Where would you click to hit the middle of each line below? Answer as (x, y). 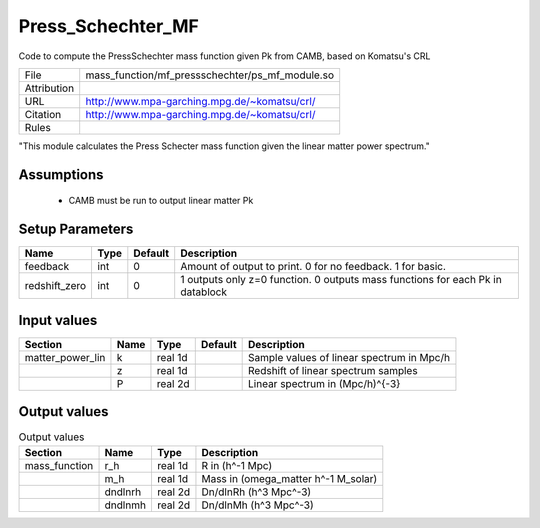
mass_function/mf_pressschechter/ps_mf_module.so (210, 75)
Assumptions (61, 174)
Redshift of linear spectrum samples (333, 370)
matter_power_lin (65, 357)
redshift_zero (55, 286)
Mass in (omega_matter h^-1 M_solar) (289, 478)
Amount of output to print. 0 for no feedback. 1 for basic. (313, 267)
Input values (58, 320)
